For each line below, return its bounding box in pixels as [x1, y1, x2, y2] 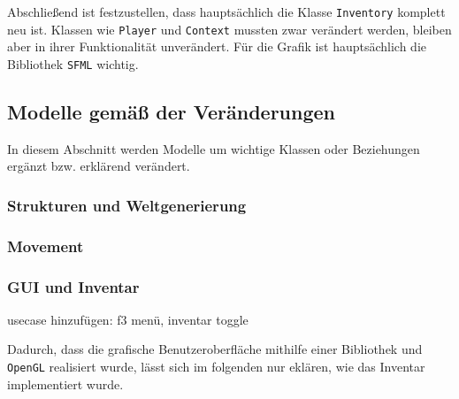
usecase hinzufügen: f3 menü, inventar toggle [7, 310, 249, 328]
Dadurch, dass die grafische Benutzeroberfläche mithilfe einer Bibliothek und [7, 340, 423, 358]
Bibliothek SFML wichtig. [7, 54, 139, 73]
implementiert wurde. [7, 374, 124, 393]
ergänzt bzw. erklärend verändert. [7, 157, 190, 175]
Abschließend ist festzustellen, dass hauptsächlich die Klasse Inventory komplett [7, 3, 446, 20]
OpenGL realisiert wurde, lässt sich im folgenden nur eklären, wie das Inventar [7, 357, 425, 376]
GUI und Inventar [7, 275, 140, 297]
